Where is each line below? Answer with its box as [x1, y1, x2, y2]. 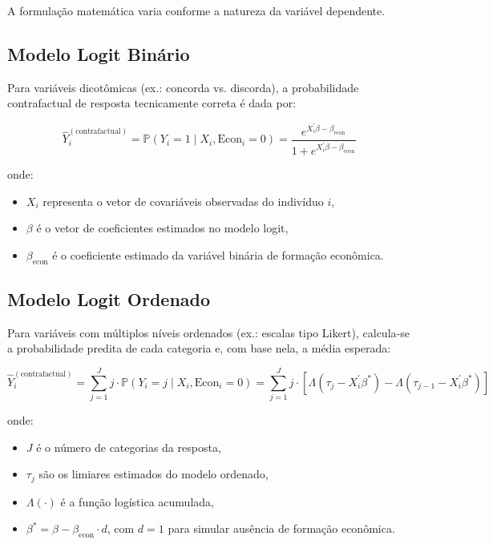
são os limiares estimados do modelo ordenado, [38, 465, 269, 482]
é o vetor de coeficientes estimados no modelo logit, [36, 220, 289, 236]
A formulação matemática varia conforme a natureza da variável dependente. [7, 2, 386, 18]
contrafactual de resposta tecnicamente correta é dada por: [7, 95, 297, 111]
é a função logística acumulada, [60, 493, 214, 510]
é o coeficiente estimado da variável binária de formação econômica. [52, 246, 384, 263]
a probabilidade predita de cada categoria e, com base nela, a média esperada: [7, 340, 391, 357]
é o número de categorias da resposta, [36, 438, 221, 455]
